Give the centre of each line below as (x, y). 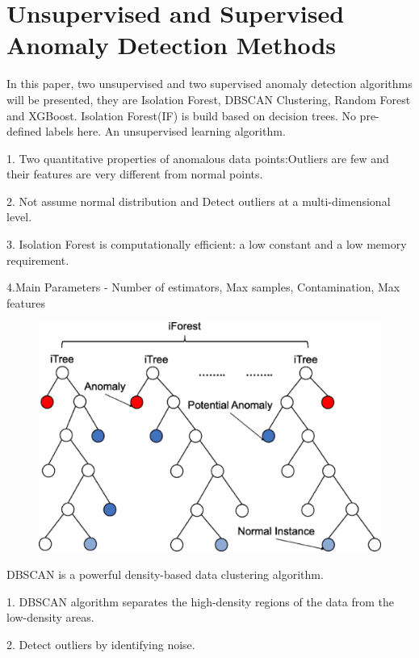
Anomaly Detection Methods (171, 45)
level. (19, 217)
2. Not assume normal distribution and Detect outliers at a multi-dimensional (199, 201)
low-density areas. (50, 617)
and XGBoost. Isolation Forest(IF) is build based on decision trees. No (181, 115)
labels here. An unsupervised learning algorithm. (166, 131)
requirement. (38, 260)
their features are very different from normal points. (135, 174)
